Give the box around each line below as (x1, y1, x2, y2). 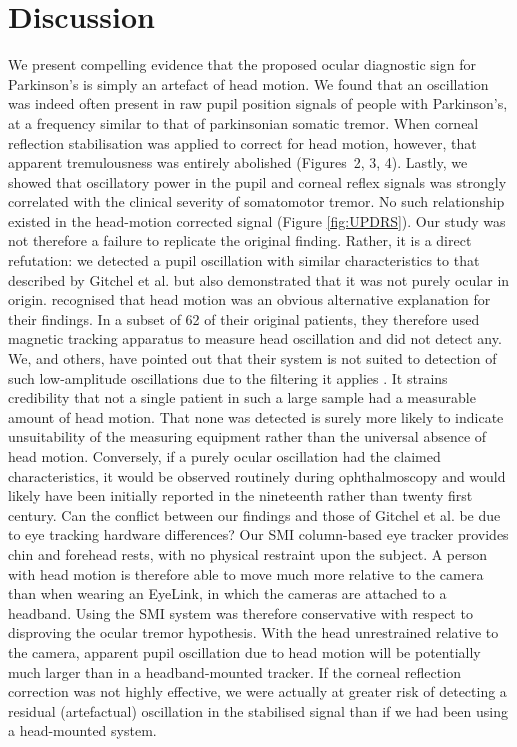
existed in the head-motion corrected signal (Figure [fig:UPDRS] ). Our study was (8, 210, 506, 231)
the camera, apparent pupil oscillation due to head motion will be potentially (8, 641, 481, 662)
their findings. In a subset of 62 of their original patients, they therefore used (8, 308, 480, 329)
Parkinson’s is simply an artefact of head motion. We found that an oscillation (8, 73, 489, 94)
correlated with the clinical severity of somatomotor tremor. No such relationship (8, 191, 505, 212)
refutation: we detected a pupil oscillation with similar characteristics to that (8, 250, 480, 271)
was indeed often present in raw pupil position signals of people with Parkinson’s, (8, 93, 508, 114)
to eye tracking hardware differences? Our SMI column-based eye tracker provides (8, 524, 509, 545)
